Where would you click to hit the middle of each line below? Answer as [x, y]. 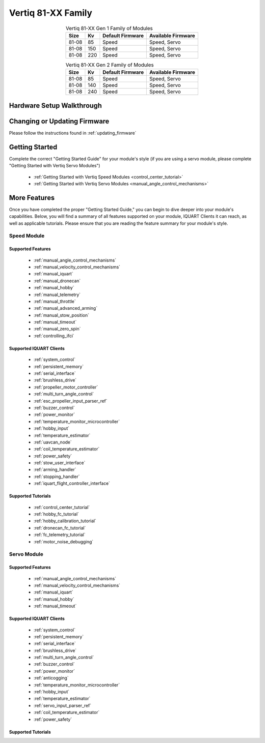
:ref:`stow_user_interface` [59, 463]
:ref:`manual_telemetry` [57, 295]
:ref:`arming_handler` [55, 470]
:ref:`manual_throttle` [55, 301]
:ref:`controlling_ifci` [54, 336]
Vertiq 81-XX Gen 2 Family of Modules [110, 65]
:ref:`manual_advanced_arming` [66, 308]
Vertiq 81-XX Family [51, 13]
